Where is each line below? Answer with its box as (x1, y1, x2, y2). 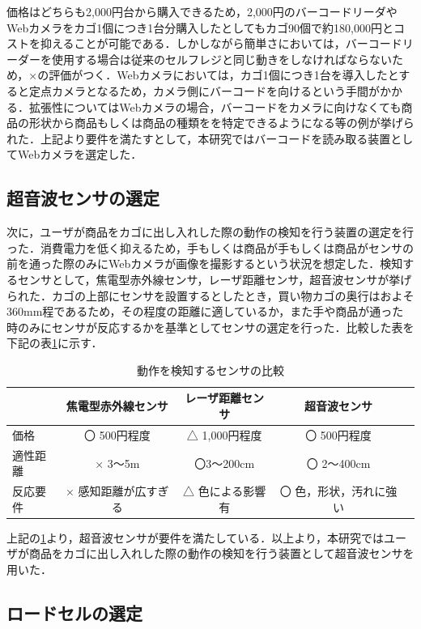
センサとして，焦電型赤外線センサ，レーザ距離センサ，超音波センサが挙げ (17, 270, 412, 287)
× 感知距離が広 (66, 482, 147, 499)
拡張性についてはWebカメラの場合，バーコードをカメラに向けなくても (28, 98, 402, 115)
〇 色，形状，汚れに (279, 482, 386, 499)
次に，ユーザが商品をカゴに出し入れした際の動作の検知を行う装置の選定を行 (6, 223, 415, 240)
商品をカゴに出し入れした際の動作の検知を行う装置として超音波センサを (28, 545, 415, 562)
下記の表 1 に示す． (6, 334, 103, 351)
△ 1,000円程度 (186, 426, 262, 443)
